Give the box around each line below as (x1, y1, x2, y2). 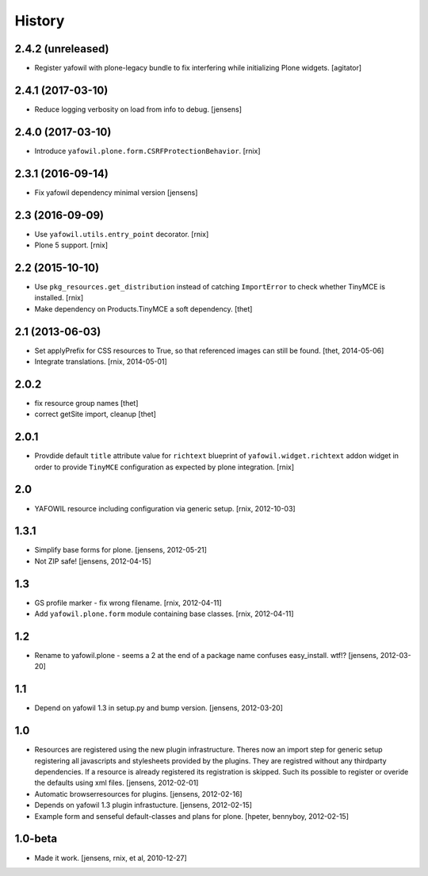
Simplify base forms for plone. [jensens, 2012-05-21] (34, 545, 208, 555)
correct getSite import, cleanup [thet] (34, 409, 156, 419)
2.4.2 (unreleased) (14, 42, 109, 55)
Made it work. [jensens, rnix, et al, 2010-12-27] (34, 853, 188, 863)
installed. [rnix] (34, 293, 84, 303)
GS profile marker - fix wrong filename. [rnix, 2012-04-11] (34, 598, 222, 607)
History (14, 12, 65, 29)
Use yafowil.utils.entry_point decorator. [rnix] (34, 229, 209, 239)
